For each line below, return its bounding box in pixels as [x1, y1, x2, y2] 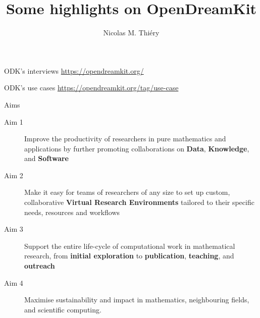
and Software [24, 153, 69, 164]
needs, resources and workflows [24, 206, 120, 217]
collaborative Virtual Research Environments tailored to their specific [24, 197, 254, 207]
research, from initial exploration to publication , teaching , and [24, 250, 234, 261]
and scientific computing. [24, 304, 101, 314]
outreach [24, 260, 55, 271]
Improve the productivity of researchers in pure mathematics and [24, 133, 226, 144]
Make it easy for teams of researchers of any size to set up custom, [24, 187, 230, 197]
